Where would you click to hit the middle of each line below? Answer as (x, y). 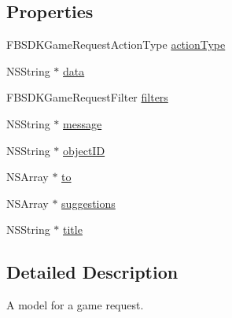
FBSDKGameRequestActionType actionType (116, 44)
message (83, 123)
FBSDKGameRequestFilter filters (87, 97)
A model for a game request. (75, 305)
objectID (84, 150)
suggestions (88, 203)
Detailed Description (92, 272)
